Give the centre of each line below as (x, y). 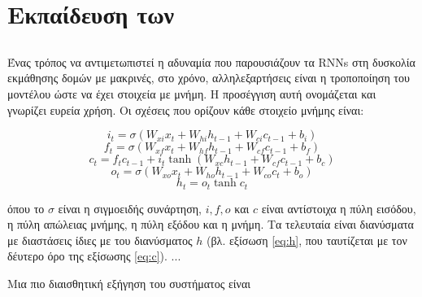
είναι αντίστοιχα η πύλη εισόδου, (339, 208)
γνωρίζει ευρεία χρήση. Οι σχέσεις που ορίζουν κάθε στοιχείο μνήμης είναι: (186, 109)
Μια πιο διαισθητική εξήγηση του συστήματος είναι (129, 283)
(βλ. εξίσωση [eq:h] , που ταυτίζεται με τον (307, 240)
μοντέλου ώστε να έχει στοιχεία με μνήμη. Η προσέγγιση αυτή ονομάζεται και (192, 93)
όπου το (26, 208)
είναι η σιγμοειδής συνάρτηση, (130, 208)
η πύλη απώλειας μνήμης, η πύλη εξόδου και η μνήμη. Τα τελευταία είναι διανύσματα (211, 224)
